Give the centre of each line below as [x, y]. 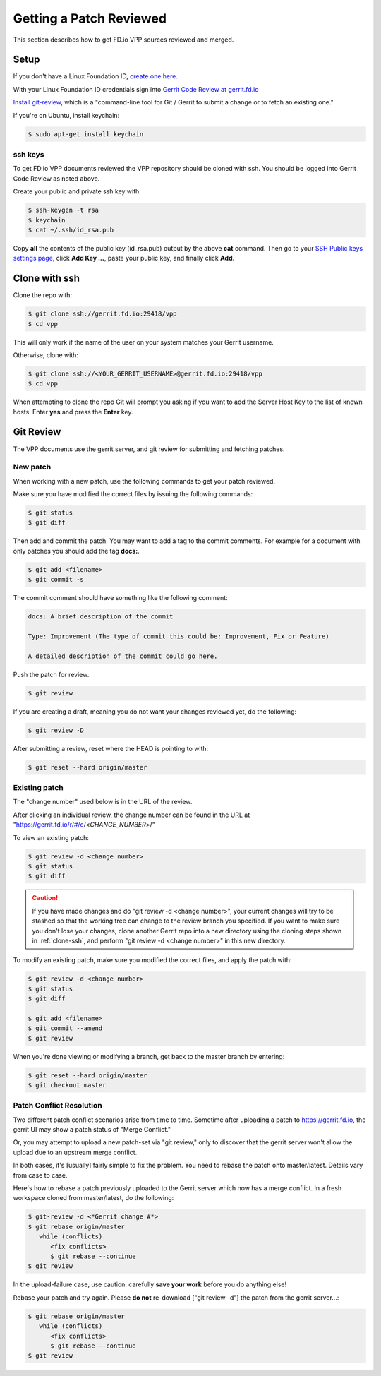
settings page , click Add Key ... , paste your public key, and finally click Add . [124, 258]
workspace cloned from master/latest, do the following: [93, 1198]
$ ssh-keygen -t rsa [63, 210]
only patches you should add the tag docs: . [77, 551]
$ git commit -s [56, 580]
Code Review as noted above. [56, 178]
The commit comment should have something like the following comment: [121, 598]
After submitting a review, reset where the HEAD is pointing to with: [111, 748]
